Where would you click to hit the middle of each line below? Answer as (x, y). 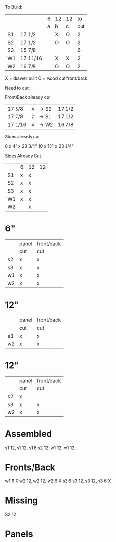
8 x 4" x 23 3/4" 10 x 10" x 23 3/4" (40, 146)
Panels (19, 534)
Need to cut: (17, 88)
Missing (21, 500)
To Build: (14, 7)
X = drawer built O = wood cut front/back (46, 78)
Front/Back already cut (28, 97)
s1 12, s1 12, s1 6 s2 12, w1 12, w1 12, (41, 448)
